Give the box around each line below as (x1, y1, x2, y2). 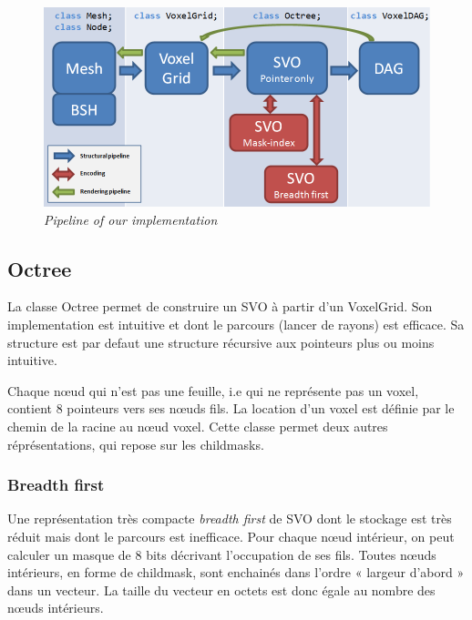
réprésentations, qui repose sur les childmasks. (7, 434, 264, 453)
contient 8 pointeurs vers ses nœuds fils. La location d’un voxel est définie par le (7, 399, 455, 418)
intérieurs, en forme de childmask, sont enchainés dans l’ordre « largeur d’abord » (7, 563, 465, 582)
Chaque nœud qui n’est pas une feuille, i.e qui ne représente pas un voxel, (7, 381, 419, 400)
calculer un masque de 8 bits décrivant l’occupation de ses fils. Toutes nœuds (7, 544, 436, 564)
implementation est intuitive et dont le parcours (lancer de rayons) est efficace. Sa (7, 314, 465, 333)
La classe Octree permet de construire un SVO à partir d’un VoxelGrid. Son (7, 297, 433, 316)
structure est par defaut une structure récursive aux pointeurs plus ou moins (7, 332, 435, 351)
